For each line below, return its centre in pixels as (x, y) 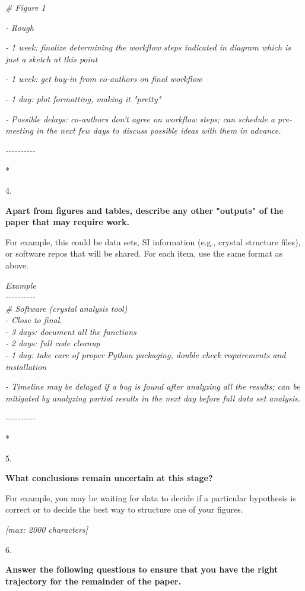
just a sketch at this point (52, 59)
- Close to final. (34, 320)
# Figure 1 (26, 7)
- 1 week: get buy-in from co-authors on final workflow (104, 79)
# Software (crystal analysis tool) (66, 308)
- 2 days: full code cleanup (53, 343)
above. (17, 265)
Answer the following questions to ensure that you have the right (142, 569)
